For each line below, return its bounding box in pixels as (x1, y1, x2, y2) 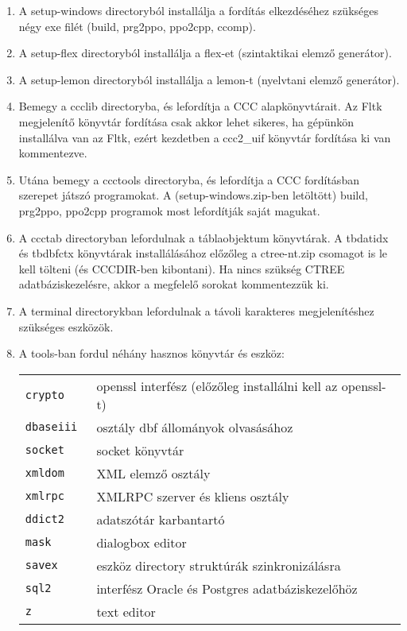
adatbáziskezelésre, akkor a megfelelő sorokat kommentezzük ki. (18, 276, 329, 292)
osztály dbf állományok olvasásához (96, 417, 293, 436)
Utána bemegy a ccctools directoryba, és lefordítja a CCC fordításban (18, 171, 359, 188)
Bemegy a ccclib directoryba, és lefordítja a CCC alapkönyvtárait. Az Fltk (18, 98, 382, 114)
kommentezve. (18, 145, 87, 161)
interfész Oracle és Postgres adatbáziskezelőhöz (96, 579, 358, 598)
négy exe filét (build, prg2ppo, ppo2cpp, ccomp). (18, 17, 256, 34)
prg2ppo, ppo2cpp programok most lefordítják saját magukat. (18, 202, 320, 219)
